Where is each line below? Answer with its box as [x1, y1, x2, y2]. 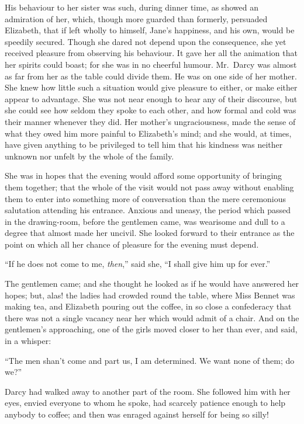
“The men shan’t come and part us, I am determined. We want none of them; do [5, 354, 295, 366]
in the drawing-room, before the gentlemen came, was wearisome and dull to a [5, 215, 285, 227]
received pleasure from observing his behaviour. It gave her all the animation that [5, 47, 298, 59]
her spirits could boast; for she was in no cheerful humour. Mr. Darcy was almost [5, 58, 297, 70]
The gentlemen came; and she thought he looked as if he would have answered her [5, 277, 299, 290]
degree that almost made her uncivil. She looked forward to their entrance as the [5, 227, 295, 239]
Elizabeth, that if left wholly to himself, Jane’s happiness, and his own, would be [5, 24, 295, 36]
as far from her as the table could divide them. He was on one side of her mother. [5, 69, 297, 82]
